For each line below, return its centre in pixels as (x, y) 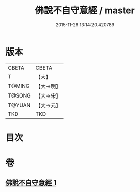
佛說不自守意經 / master (85, 10)
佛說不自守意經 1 (31, 183)
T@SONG (19, 95)
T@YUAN (19, 105)
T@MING (19, 86)
